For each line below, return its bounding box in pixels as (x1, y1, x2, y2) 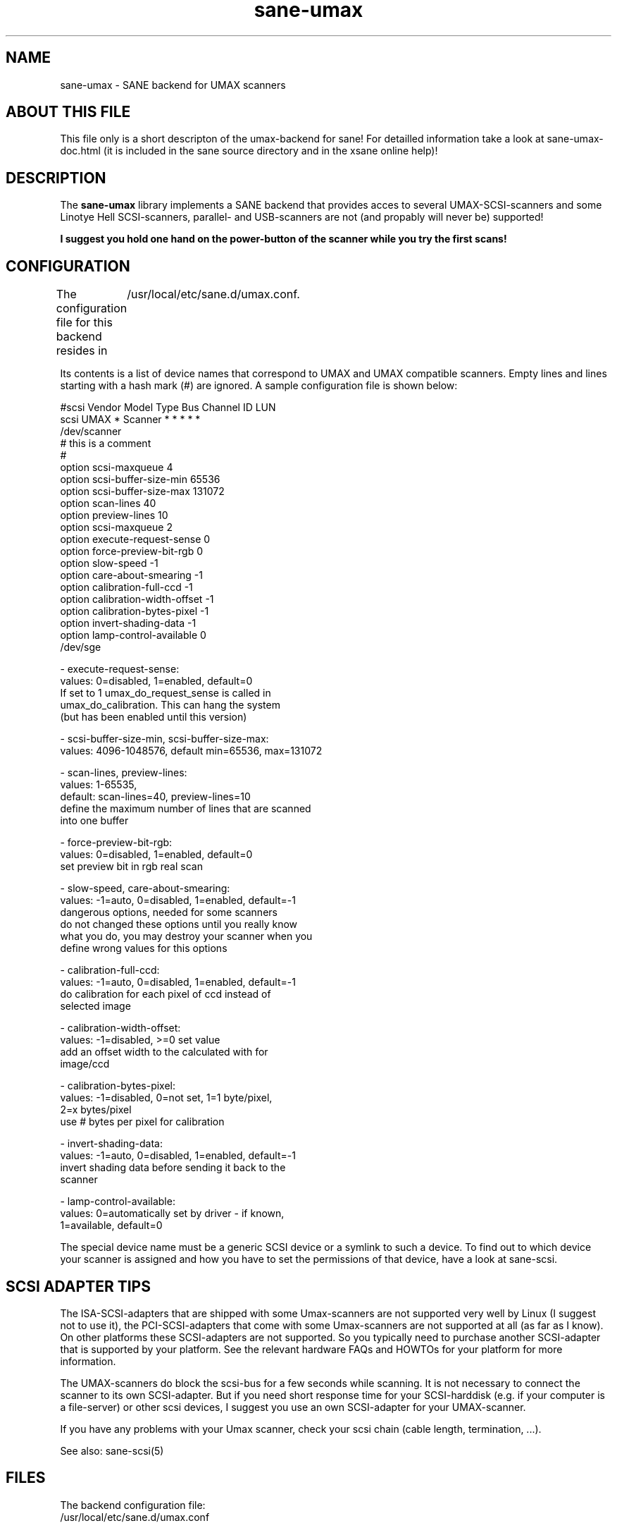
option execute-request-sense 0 (60, 533, 211, 546)
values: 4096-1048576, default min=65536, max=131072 (60, 745, 323, 757)
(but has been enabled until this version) (60, 711, 247, 723)
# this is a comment (60, 437, 151, 450)
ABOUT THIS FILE (6, 103, 131, 121)
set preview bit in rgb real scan (60, 860, 203, 873)
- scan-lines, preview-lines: (60, 766, 187, 779)
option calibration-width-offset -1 (60, 593, 214, 606)
